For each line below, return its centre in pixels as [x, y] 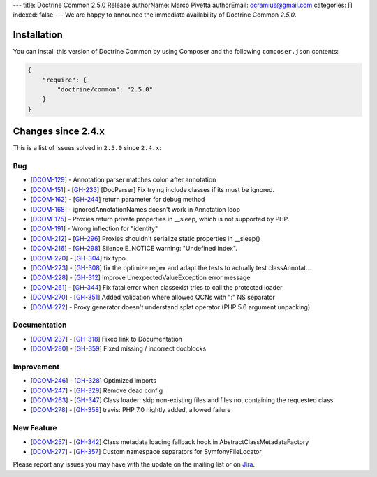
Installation [38, 35]
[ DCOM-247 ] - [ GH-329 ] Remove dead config [97, 390]
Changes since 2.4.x [59, 132]
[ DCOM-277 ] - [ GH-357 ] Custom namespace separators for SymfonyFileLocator [146, 451]
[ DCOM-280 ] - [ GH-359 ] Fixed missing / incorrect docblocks [118, 348]
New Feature [35, 428]
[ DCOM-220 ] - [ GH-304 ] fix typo [78, 258]
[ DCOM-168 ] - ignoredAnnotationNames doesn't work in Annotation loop [135, 209]
